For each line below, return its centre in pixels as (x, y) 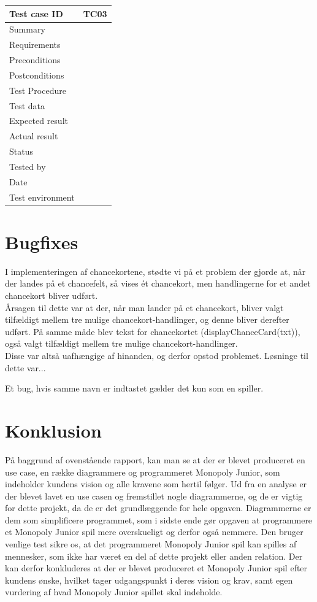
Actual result (34, 136)
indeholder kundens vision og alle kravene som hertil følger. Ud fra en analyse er (156, 484)
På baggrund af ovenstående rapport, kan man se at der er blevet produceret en (155, 459)
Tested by (28, 166)
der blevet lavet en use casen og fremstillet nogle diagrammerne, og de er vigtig (154, 496)
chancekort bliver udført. (52, 295)
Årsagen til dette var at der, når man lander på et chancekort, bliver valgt (144, 307)
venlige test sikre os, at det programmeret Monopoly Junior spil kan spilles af (151, 544)
